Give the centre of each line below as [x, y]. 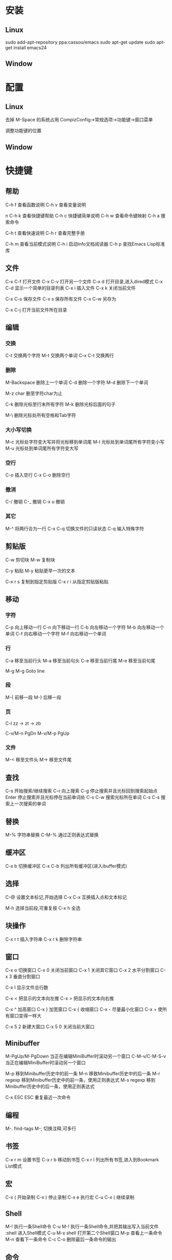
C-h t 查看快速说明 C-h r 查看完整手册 [45, 233]
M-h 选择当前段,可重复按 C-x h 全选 [43, 908]
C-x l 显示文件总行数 [27, 988]
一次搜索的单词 [30, 804]
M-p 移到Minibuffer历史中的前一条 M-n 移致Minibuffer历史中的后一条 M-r [83, 1074]
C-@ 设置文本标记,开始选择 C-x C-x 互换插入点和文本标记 [66, 897]
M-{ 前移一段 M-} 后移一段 [33, 697]
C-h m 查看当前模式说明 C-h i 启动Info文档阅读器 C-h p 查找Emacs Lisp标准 [85, 244]
